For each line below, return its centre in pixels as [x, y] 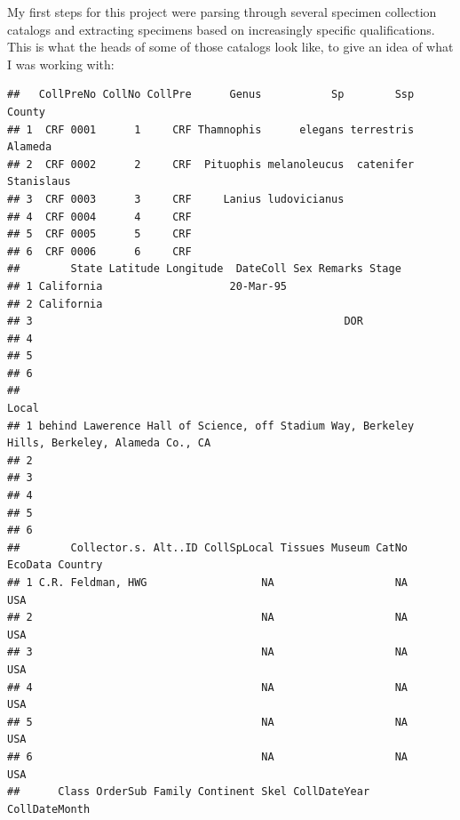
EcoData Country [55, 565]
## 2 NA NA [208, 618]
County [26, 112]
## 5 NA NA [208, 722]
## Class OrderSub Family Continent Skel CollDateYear [189, 792]
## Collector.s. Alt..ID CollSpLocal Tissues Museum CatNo [208, 547]
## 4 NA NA [208, 687]
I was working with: [61, 64]
